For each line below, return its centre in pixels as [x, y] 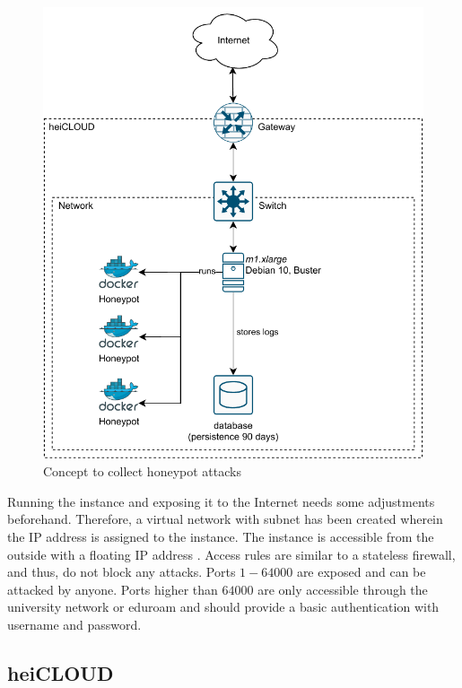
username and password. [74, 624]
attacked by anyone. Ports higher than [113, 589]
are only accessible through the [343, 589]
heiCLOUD [61, 672]
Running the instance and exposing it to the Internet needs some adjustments [221, 501]
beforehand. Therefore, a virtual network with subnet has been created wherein [225, 519]
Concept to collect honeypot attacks [142, 471]
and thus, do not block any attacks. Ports [122, 572]
